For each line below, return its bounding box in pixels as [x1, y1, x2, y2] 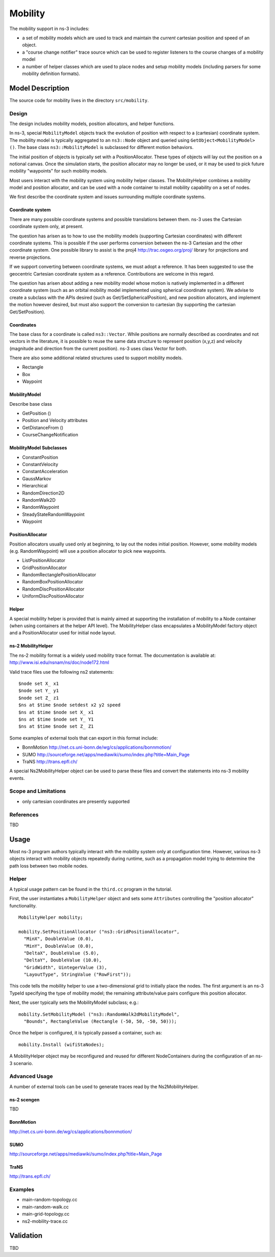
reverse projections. [9, 254, 52, 260]
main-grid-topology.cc [22, 1211, 70, 1217]
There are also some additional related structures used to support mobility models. [9, 355, 183, 361]
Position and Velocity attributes [22, 417, 88, 424]
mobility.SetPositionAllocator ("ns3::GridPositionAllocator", [18, 929, 180, 934]
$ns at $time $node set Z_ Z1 [18, 724, 94, 729]
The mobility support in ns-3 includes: [9, 26, 90, 32]
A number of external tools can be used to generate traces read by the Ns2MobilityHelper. [9, 1083, 199, 1090]
